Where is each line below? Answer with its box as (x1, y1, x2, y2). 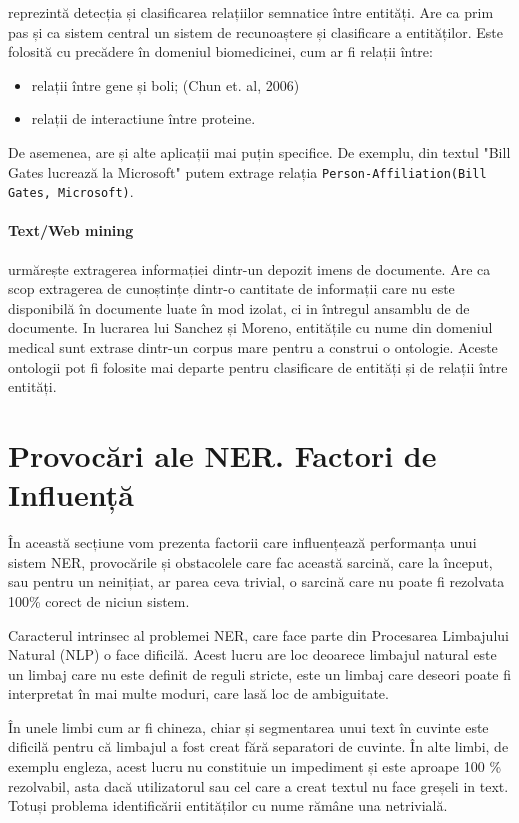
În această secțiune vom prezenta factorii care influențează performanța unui (8, 532, 477, 553)
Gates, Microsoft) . (8, 181, 134, 202)
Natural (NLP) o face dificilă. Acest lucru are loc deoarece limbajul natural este (8, 644, 497, 665)
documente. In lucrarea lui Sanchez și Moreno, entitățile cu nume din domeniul (8, 317, 493, 338)
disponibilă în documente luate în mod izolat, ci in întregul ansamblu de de (8, 297, 470, 318)
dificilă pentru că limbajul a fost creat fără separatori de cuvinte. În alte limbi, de (8, 736, 509, 757)
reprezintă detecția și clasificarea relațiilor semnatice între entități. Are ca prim (8, 2, 494, 22)
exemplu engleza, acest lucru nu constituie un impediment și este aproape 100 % (8, 756, 502, 777)
